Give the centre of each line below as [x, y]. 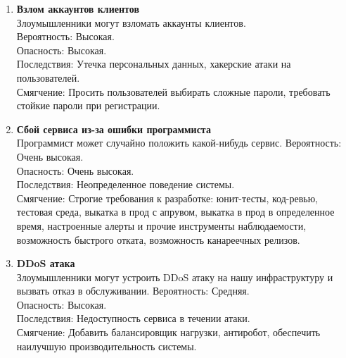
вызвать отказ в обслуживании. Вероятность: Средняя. [133, 291]
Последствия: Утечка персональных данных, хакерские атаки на [154, 64]
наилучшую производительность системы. [107, 346]
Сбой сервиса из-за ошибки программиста [114, 129]
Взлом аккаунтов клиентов [78, 8]
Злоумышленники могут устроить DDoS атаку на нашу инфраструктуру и [175, 277]
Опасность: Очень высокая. [75, 170]
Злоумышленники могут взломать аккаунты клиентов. [131, 22]
